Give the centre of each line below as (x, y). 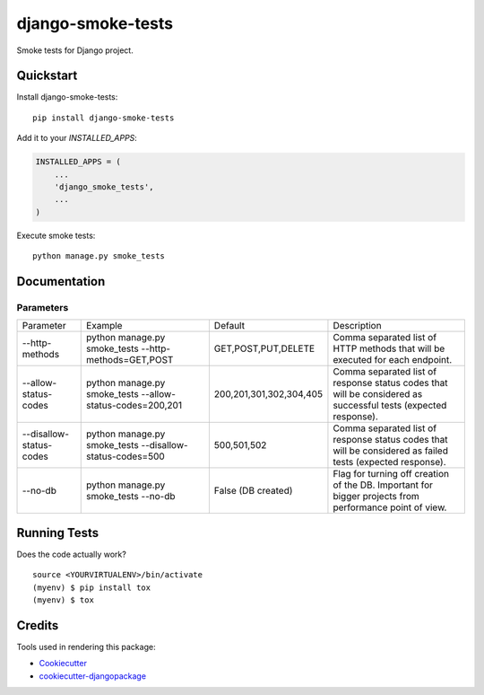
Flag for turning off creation (391, 474)
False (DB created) (253, 491)
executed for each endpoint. (393, 360)
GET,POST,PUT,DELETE (264, 348)
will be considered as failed (390, 451)
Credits (38, 625)
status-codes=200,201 (134, 406)
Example (104, 326)
